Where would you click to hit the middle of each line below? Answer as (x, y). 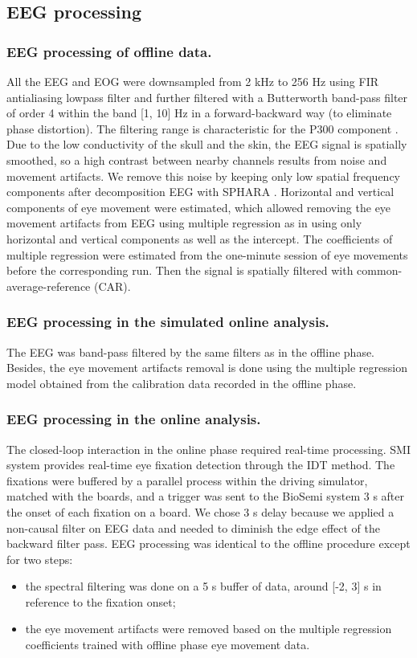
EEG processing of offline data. (109, 51)
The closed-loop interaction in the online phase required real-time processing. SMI (208, 449)
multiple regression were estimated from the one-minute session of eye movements (207, 254)
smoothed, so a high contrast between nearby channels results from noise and (197, 159)
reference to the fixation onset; (100, 601)
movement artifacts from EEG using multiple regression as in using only (184, 223)
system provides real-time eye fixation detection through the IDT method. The (201, 465)
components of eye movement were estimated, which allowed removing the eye (199, 207)
